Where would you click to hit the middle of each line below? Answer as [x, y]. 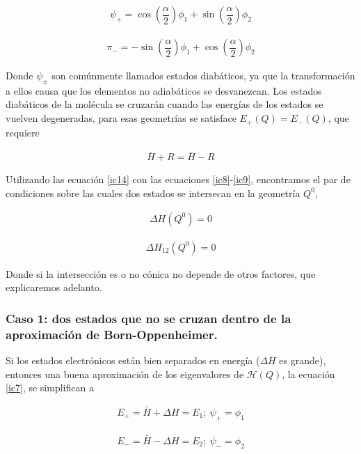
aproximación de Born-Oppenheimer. [112, 334]
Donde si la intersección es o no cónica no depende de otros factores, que [161, 273]
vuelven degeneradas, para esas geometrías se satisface [121, 118]
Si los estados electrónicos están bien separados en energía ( [133, 360]
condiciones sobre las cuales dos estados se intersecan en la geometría [153, 193]
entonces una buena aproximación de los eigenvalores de [125, 374]
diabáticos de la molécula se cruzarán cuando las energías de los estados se [165, 104]
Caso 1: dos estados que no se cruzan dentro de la [149, 318]
